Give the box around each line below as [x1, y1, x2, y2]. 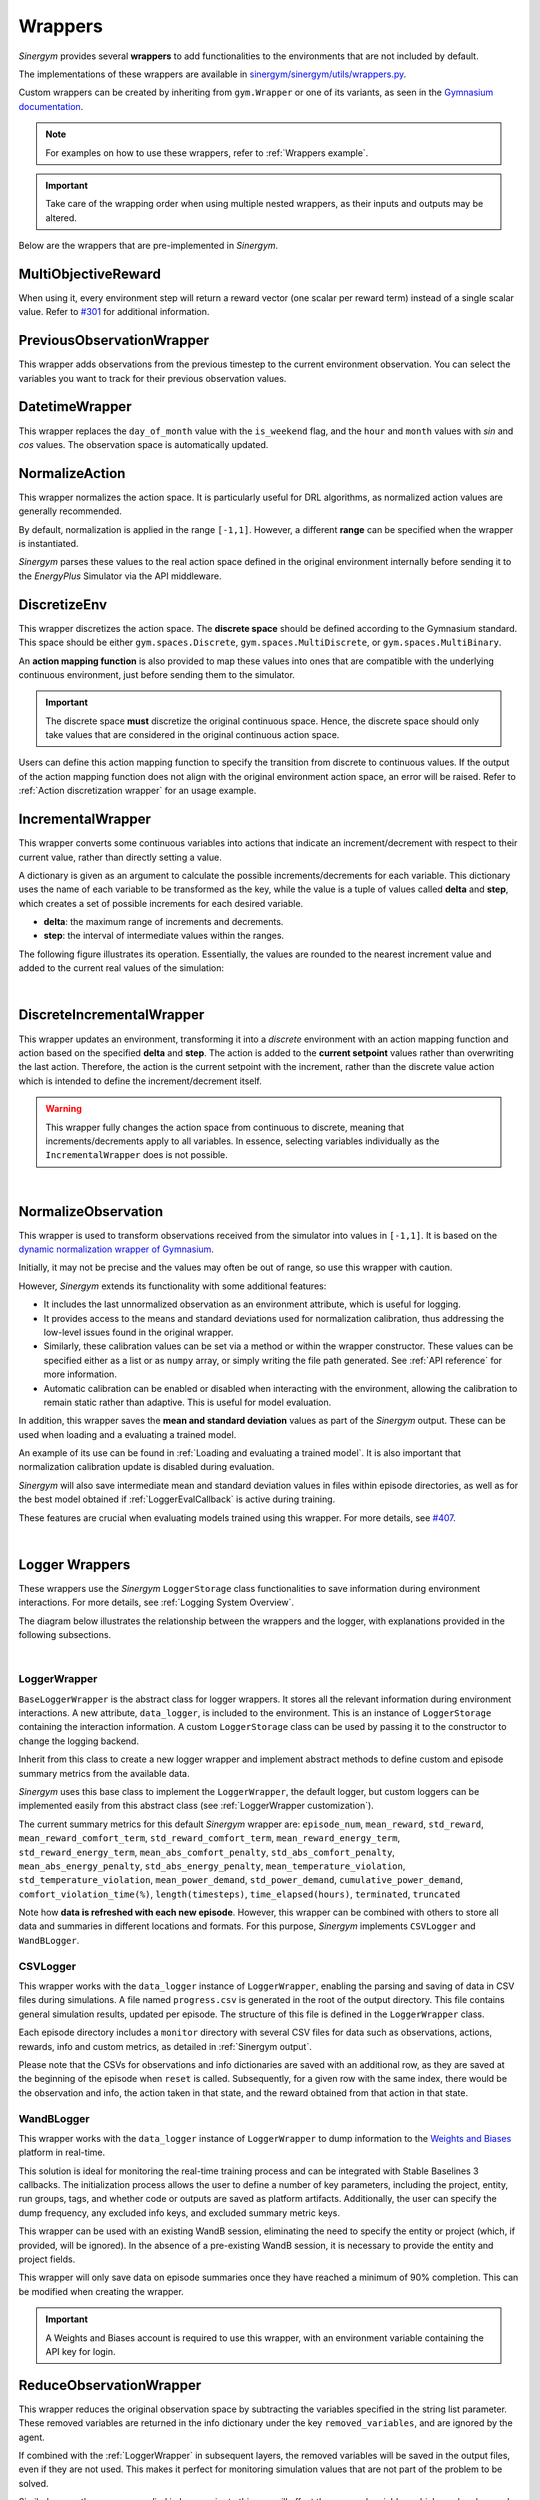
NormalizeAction [18, 465, 126, 482]
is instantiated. [18, 538, 79, 550]
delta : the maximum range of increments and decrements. [43, 916, 284, 928]
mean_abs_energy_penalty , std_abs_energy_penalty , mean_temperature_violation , [18, 1860, 406, 1872]
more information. [43, 1368, 117, 1380]
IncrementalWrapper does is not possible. [45, 1149, 229, 1161]
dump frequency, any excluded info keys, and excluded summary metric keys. [18, 2206, 340, 2219]
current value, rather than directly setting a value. [18, 851, 222, 863]
